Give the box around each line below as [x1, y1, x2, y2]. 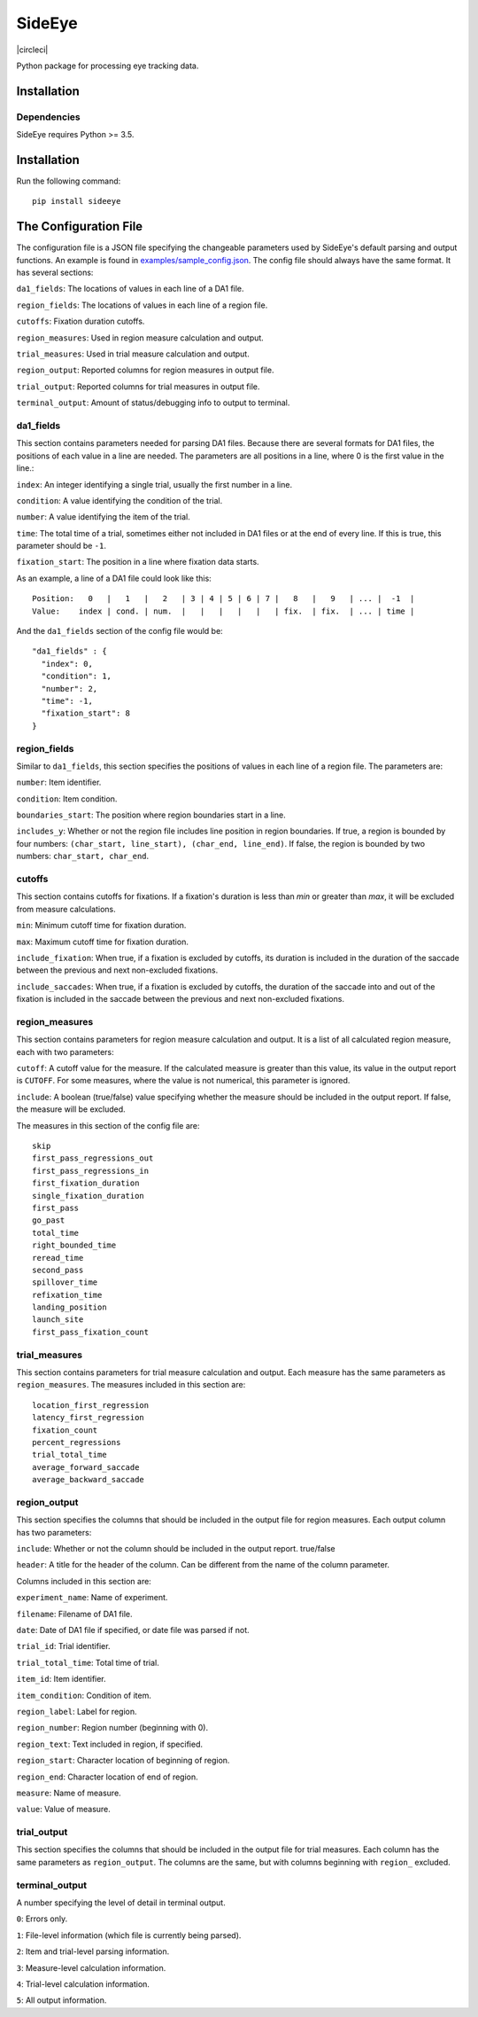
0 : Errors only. [16, 1913, 68, 1924]
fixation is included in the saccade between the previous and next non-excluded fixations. [16, 994, 345, 1005]
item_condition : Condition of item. [16, 1690, 152, 1700]
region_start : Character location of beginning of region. [16, 1755, 230, 1766]
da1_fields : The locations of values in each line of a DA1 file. [16, 284, 244, 294]
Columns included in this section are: [16, 1575, 152, 1586]
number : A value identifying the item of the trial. [16, 512, 190, 522]
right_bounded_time [32, 1240, 117, 1250]
